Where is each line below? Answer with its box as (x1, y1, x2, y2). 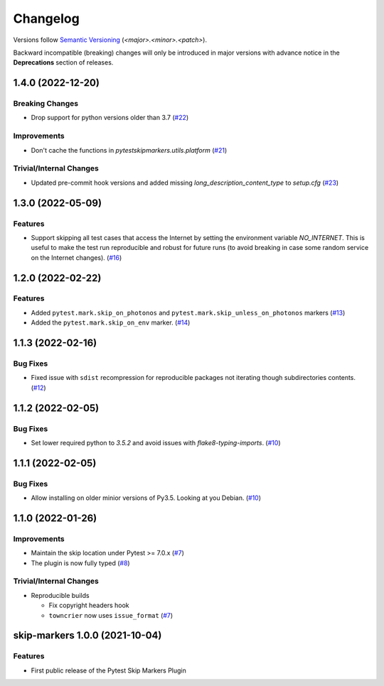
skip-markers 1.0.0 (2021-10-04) (13, 629, 162, 642)
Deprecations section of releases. (13, 58, 114, 67)
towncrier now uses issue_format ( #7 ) (48, 611, 174, 619)
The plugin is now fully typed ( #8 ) (31, 558, 131, 567)
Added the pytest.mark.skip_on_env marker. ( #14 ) (31, 318, 191, 327)
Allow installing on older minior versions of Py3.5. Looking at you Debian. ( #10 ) (31, 494, 262, 502)
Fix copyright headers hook (48, 601, 129, 610)
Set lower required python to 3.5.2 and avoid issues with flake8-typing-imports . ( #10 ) (31, 438, 281, 447)
